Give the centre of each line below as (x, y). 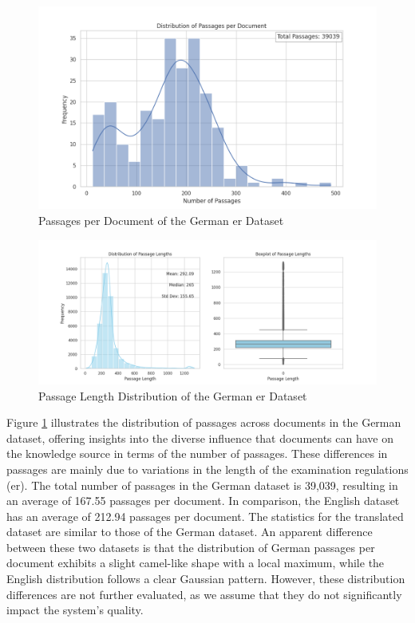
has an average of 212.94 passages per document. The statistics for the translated (205, 516)
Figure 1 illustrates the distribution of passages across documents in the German (204, 422)
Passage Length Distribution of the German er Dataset (173, 395)
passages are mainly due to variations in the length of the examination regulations (207, 469)
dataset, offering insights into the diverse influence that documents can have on (200, 438)
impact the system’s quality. (75, 610)
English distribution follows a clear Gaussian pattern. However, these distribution (206, 579)
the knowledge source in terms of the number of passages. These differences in (197, 453)
